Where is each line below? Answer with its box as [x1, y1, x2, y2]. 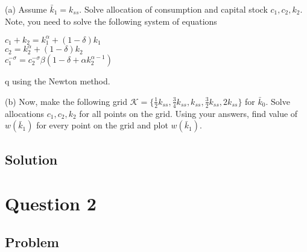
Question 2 [5, 191, 97, 216]
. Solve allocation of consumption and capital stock [79, 3, 268, 15]
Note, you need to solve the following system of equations [5, 14, 217, 27]
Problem [5, 232, 59, 251]
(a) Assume [5, 3, 47, 15]
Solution [5, 150, 58, 168]
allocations [5, 107, 45, 119]
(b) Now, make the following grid [5, 95, 128, 107]
